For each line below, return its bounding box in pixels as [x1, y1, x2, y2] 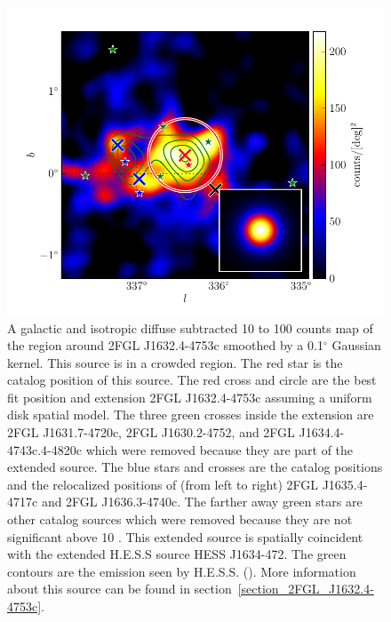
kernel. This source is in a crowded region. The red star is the [7, 353, 343, 371]
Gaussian [331, 336, 381, 355]
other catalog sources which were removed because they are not [7, 510, 353, 529]
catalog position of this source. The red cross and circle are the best [7, 371, 377, 389]
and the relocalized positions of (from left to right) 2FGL [7, 474, 318, 493]
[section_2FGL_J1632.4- [237, 579, 374, 598]
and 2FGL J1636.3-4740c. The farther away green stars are [41, 492, 363, 511]
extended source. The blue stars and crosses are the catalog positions [7, 458, 383, 476]
